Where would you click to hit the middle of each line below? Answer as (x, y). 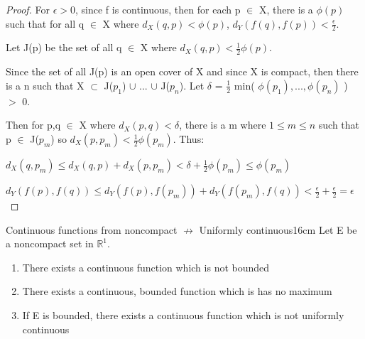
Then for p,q (33, 125)
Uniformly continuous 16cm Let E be (278, 229)
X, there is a (286, 9)
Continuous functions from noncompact (92, 229)
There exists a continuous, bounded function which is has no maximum (177, 291)
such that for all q (45, 23)
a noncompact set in (50, 243)
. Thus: (189, 139)
